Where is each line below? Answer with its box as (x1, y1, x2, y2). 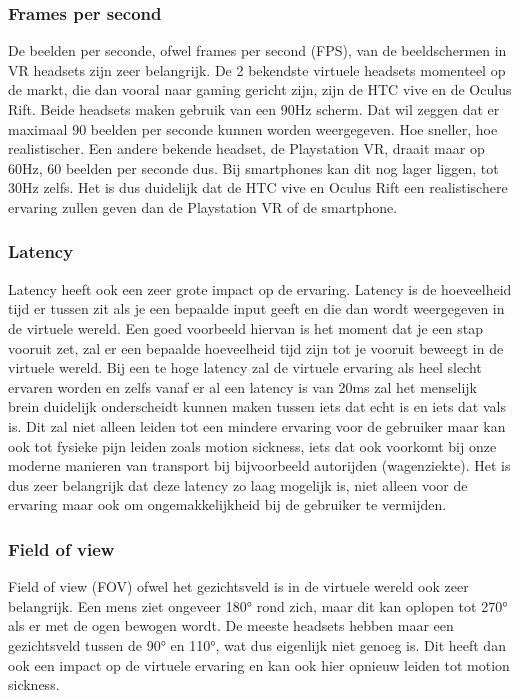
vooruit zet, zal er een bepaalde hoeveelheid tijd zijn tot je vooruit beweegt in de (8, 337, 504, 358)
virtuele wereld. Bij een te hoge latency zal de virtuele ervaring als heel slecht (8, 357, 482, 378)
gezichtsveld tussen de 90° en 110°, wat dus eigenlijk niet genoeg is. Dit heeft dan (8, 634, 506, 655)
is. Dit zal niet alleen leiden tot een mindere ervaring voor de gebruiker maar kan (8, 415, 506, 436)
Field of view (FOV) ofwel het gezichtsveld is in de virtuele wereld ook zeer (8, 576, 469, 597)
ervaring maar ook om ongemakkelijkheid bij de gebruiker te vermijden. (8, 494, 447, 515)
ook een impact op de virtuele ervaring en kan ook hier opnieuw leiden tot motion (8, 654, 510, 675)
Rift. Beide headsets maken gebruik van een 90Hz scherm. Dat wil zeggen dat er (8, 99, 500, 119)
